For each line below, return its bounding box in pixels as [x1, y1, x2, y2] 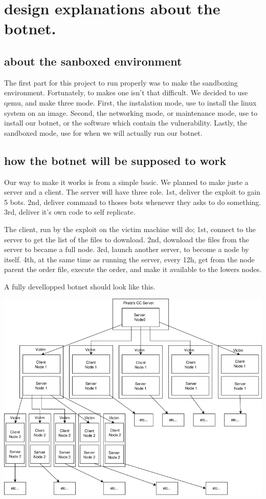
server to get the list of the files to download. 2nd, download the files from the [4, 234, 249, 244]
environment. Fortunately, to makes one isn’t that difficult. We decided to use [4, 87, 248, 98]
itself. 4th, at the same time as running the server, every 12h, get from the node [4, 254, 255, 264]
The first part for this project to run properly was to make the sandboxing [4, 77, 238, 88]
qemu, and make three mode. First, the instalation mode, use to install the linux [4, 97, 257, 108]
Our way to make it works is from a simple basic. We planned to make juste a [4, 176, 249, 187]
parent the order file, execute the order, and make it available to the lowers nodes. [4, 264, 262, 275]
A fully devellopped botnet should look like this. [4, 281, 156, 292]
